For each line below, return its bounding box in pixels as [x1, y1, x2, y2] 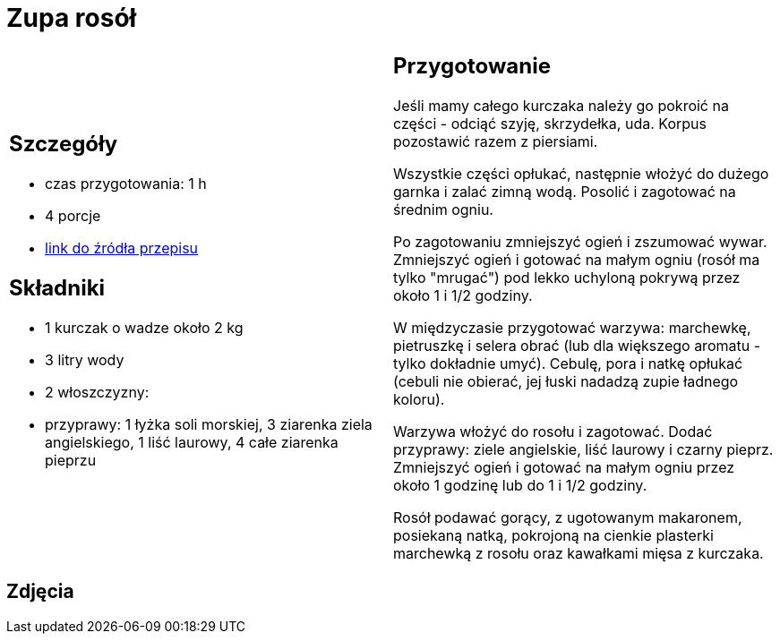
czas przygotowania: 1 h [45, 175, 207, 193]
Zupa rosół [6, 3, 137, 33]
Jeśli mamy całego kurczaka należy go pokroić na [393, 96, 729, 115]
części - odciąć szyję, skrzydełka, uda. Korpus [393, 114, 707, 132]
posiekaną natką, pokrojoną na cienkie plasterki [393, 526, 714, 544]
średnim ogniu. [393, 200, 493, 218]
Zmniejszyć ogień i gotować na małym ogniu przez [393, 457, 735, 476]
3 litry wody [45, 351, 124, 370]
